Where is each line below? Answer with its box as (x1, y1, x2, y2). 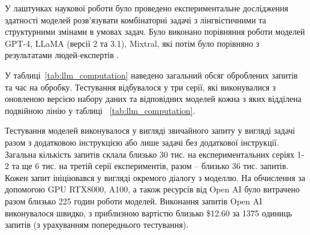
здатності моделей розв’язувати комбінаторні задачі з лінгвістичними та (5, 13, 266, 26)
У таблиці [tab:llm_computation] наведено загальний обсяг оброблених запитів (5, 68, 298, 81)
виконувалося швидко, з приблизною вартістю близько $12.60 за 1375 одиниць (5, 206, 292, 219)
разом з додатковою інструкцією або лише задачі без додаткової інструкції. (5, 135, 279, 148)
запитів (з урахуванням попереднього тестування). (5, 218, 189, 231)
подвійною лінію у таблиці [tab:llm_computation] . (5, 104, 195, 116)
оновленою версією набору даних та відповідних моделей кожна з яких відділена (5, 92, 302, 105)
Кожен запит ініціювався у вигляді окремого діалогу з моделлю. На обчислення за (5, 171, 305, 183)
